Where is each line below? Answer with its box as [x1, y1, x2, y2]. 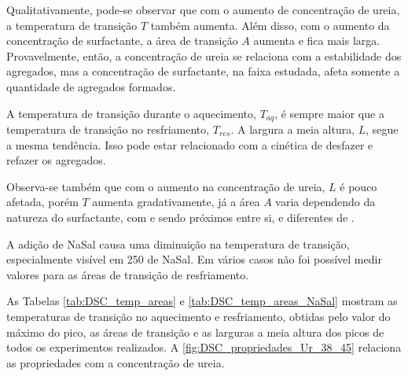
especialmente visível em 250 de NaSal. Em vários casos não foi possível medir [6, 251, 382, 267]
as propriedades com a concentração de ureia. [6, 354, 225, 370]
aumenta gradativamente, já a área [92, 194, 260, 210]
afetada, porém [6, 194, 79, 210]
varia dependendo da [275, 194, 376, 210]
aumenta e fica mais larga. [253, 32, 380, 49]
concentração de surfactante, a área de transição [6, 32, 238, 49]
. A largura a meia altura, [230, 121, 355, 138]
